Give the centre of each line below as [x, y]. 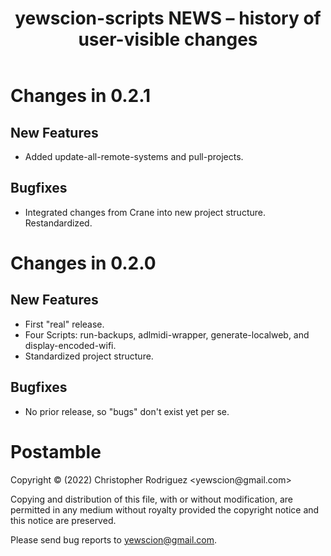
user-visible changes [168, 39]
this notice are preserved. [63, 520]
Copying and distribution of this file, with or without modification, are [151, 499]
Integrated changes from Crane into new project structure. [145, 212]
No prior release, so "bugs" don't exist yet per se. [127, 411]
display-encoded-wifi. [70, 345]
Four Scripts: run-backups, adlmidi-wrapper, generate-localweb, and [167, 334]
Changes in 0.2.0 [83, 263]
